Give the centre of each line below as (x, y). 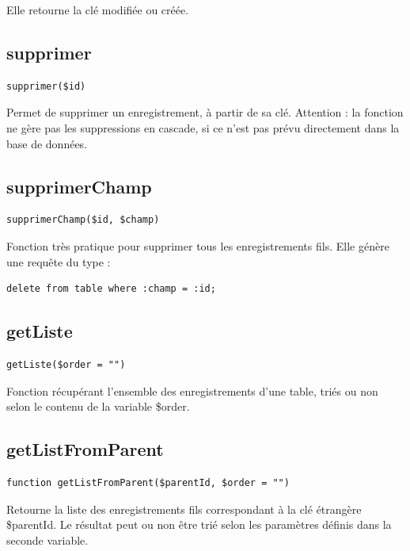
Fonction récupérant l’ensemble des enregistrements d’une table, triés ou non (192, 390)
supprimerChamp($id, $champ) (83, 220)
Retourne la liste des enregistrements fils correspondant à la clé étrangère (184, 509)
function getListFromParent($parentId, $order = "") (148, 482)
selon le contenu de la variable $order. (98, 406)
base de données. (47, 143)
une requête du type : (59, 261)
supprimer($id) (46, 86)
